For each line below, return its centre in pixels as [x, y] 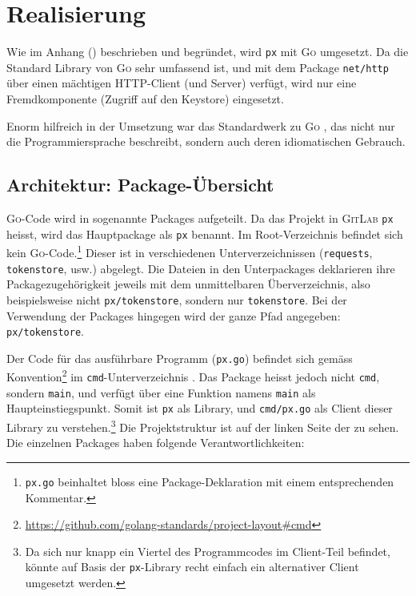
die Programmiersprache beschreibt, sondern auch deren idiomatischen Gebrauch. [206, 141]
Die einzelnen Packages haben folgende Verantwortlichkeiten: [156, 443]
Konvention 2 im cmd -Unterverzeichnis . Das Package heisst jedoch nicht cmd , [193, 376]
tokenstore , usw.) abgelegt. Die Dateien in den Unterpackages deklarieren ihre [201, 268]
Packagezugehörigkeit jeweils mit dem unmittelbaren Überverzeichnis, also [188, 284]
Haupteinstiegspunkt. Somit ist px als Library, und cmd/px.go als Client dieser [200, 408]
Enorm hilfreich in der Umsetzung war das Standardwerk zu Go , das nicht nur [201, 125]
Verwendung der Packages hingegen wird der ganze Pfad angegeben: [174, 315]
